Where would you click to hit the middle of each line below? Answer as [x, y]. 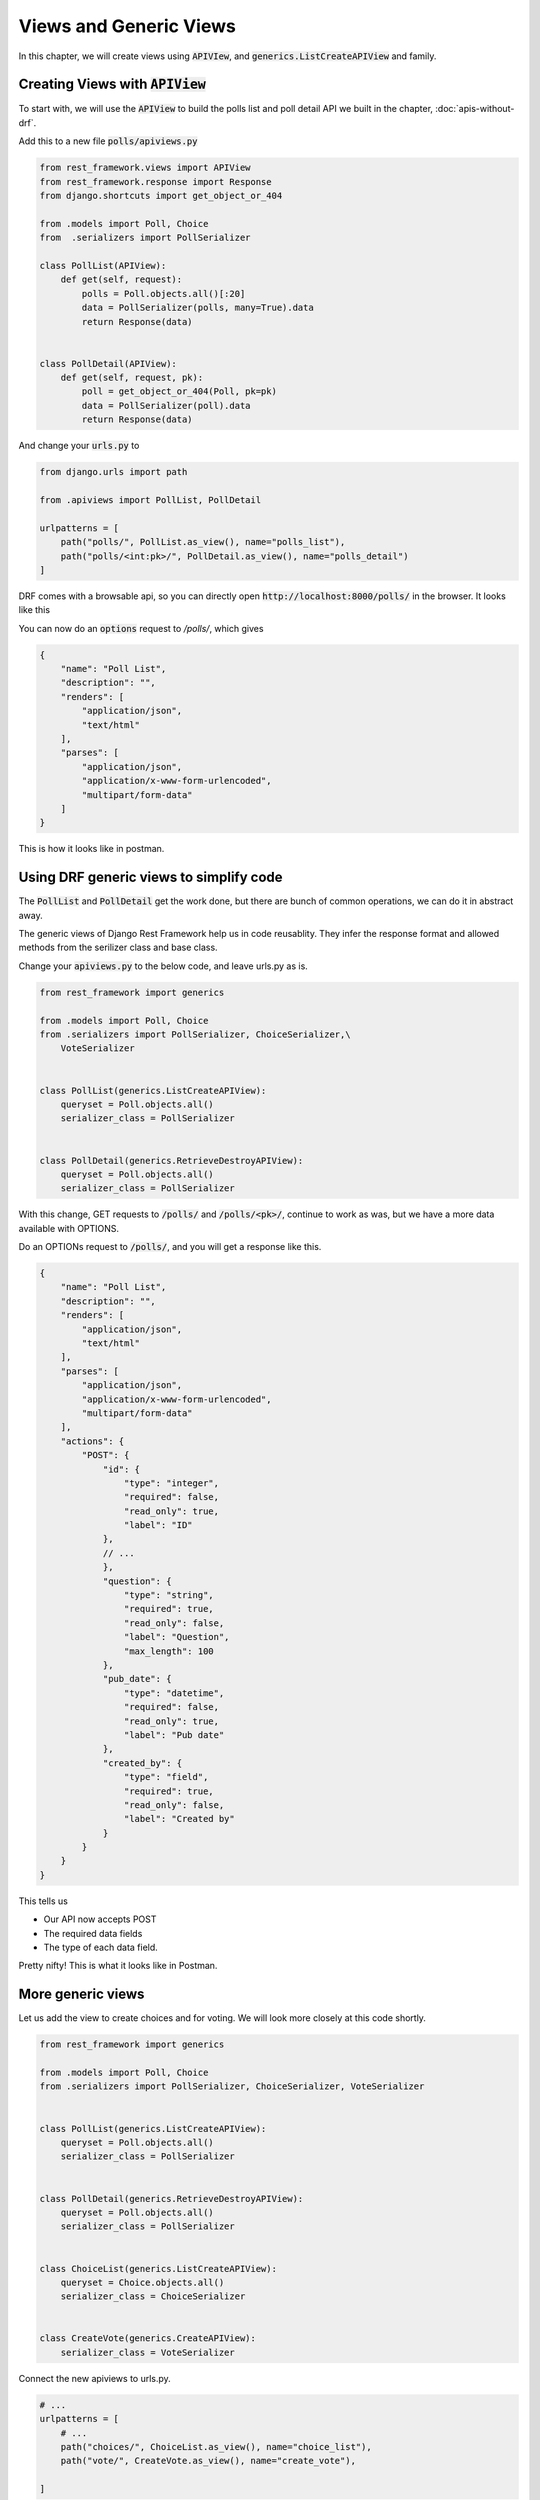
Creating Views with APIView [112, 84]
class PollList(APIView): [103, 265]
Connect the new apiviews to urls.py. [95, 2378]
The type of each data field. [101, 1947]
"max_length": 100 [168, 1651]
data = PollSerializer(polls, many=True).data [197, 308]
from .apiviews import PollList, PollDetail [150, 500]
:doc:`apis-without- [475, 109]
